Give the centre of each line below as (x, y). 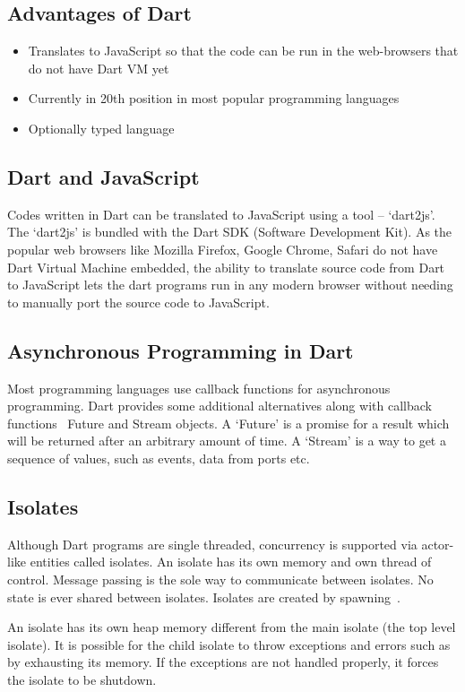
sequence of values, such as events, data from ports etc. (159, 458)
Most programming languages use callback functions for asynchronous (199, 388)
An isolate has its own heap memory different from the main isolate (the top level (232, 627)
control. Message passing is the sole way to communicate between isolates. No (220, 579)
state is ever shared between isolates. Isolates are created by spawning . (204, 597)
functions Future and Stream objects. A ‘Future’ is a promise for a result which (228, 423)
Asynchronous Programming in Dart (181, 350)
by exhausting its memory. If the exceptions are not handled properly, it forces (223, 662)
